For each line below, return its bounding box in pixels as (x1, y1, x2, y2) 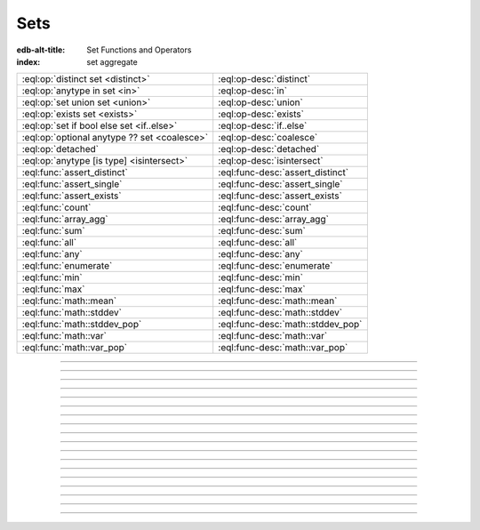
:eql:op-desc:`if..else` (218, 120, 308, 132)
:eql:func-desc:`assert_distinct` (218, 166, 349, 179)
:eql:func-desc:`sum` (218, 225, 306, 237)
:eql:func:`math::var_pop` (21, 341, 128, 354)
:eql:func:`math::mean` (21, 294, 117, 307)
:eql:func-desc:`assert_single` (218, 178, 343, 190)
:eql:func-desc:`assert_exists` (218, 189, 342, 202)
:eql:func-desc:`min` (218, 271, 304, 284)
